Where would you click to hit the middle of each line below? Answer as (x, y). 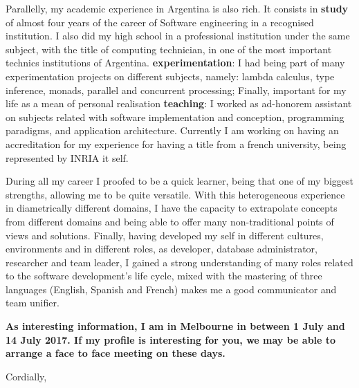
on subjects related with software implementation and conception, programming (175, 117)
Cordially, (26, 376)
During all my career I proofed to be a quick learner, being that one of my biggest (179, 181)
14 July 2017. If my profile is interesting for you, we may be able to (171, 339)
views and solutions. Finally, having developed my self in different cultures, (165, 235)
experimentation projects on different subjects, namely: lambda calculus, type (170, 76)
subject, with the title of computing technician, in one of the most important (169, 49)
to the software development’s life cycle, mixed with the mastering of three (164, 276)
